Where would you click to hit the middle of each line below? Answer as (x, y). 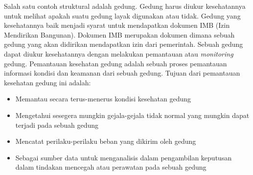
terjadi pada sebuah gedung (57, 125)
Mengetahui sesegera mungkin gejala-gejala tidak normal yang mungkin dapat (132, 115)
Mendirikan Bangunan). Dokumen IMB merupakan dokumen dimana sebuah (119, 34)
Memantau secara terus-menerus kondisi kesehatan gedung (103, 99)
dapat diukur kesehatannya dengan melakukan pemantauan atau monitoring (119, 53)
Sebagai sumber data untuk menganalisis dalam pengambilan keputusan (124, 157)
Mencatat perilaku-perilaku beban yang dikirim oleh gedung (106, 141)
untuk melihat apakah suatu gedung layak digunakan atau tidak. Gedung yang (122, 15)
